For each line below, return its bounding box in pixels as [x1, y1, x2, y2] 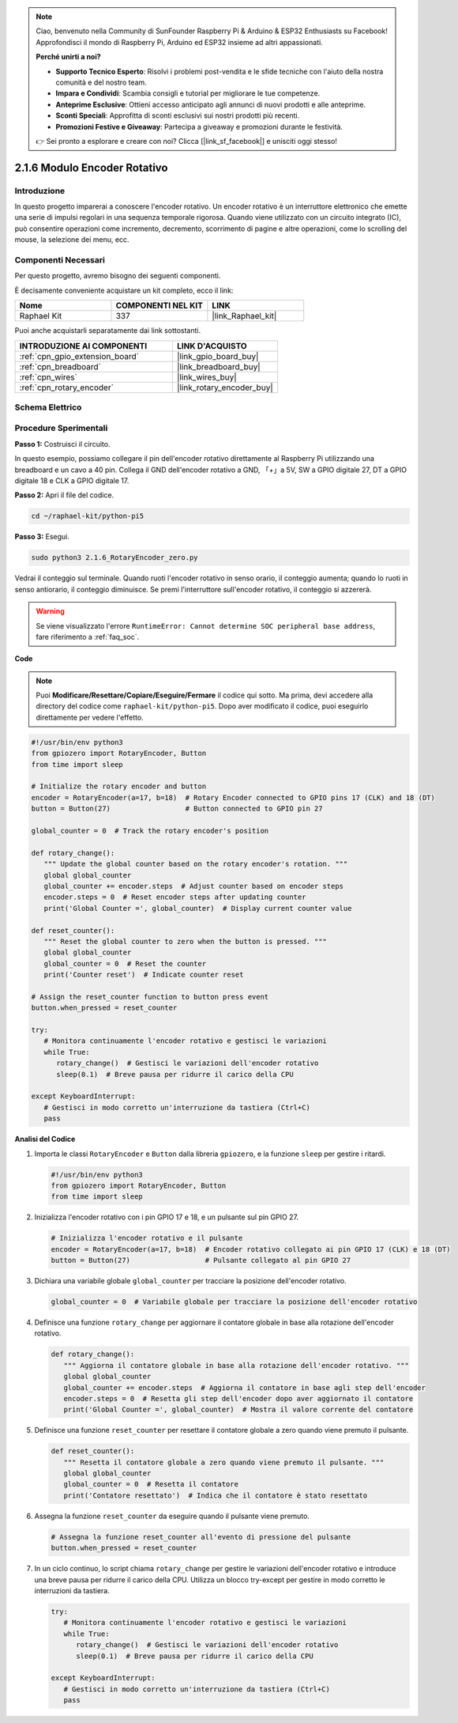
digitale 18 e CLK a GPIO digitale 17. [14, 476, 130, 486]
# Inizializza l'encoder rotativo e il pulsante [51, 1234, 243, 1243]
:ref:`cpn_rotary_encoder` [19, 382, 114, 393]
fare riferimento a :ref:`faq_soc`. [36, 632, 140, 641]
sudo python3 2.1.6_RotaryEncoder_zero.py [31, 554, 198, 562]
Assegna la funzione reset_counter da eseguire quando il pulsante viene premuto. [34, 1511, 310, 1521]
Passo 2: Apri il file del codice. [14, 490, 114, 500]
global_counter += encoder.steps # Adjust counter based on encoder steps [43, 882, 343, 890]
